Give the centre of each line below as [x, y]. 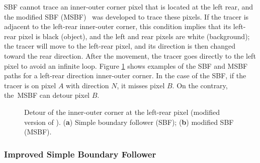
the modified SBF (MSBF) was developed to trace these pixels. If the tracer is [126, 16]
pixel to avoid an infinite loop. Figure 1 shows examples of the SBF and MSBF [126, 65]
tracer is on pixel [30, 85]
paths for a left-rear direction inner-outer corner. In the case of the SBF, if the [125, 75]
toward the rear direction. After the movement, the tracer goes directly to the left [130, 55]
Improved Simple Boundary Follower [80, 154]
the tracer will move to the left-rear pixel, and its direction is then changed [120, 46]
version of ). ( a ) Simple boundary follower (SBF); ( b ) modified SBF [129, 122]
